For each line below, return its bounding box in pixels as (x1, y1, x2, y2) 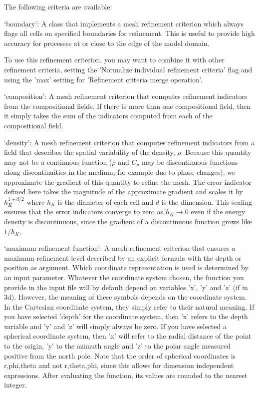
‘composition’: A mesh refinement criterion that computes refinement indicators (4, 91, 248, 101)
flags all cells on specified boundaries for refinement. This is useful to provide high (4, 28, 255, 38)
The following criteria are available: (4, 1, 112, 11)
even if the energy (191, 206, 246, 217)
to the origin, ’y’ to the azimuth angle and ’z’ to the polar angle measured (4, 341, 231, 351)
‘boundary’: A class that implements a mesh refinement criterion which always (4, 18, 244, 28)
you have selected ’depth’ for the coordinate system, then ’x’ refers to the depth (4, 311, 248, 322)
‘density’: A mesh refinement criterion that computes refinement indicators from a (4, 137, 255, 147)
